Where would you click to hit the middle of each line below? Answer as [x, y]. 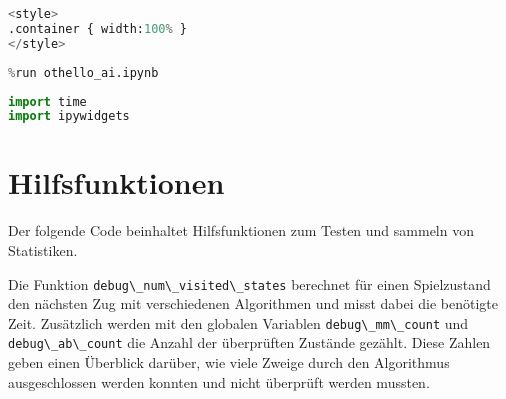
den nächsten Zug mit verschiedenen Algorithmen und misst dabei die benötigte [253, 303]
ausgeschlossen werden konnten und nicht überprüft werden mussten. [219, 381]
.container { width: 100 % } [98, 28]
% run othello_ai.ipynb [83, 72]
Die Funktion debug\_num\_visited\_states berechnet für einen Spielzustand [249, 283]
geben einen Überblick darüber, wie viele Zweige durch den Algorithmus [229, 362]
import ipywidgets [69, 116]
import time [47, 101]
